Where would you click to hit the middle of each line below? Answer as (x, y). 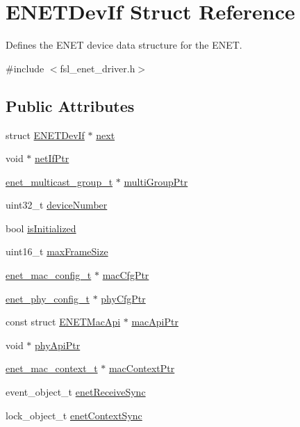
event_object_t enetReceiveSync (76, 392)
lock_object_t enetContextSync (74, 415)
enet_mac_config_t (49, 275)
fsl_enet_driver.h (98, 68)
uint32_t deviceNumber (57, 205)
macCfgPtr (126, 275)
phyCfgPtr (123, 298)
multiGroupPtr (156, 181)
